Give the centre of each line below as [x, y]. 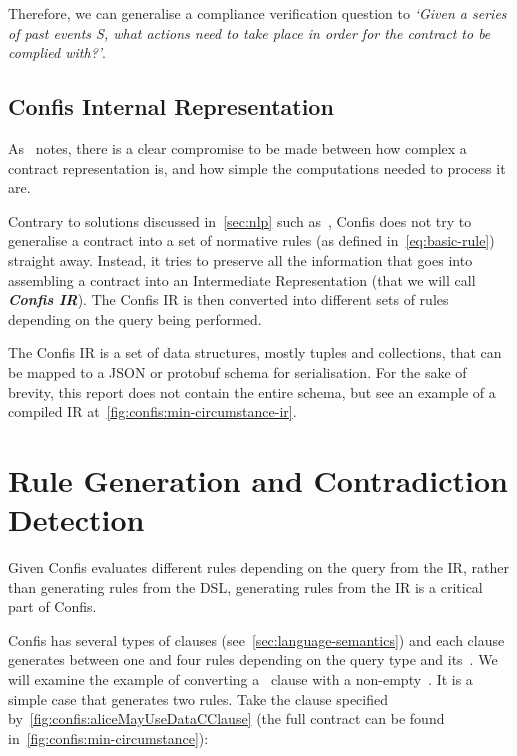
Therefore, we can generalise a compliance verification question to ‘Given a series [257, 13]
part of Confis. [52, 606]
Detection [76, 519]
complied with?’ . [57, 52]
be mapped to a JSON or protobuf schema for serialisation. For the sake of [237, 371]
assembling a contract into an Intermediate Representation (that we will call [242, 279]
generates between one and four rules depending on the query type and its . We [253, 659]
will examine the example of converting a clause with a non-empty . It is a [240, 678]
